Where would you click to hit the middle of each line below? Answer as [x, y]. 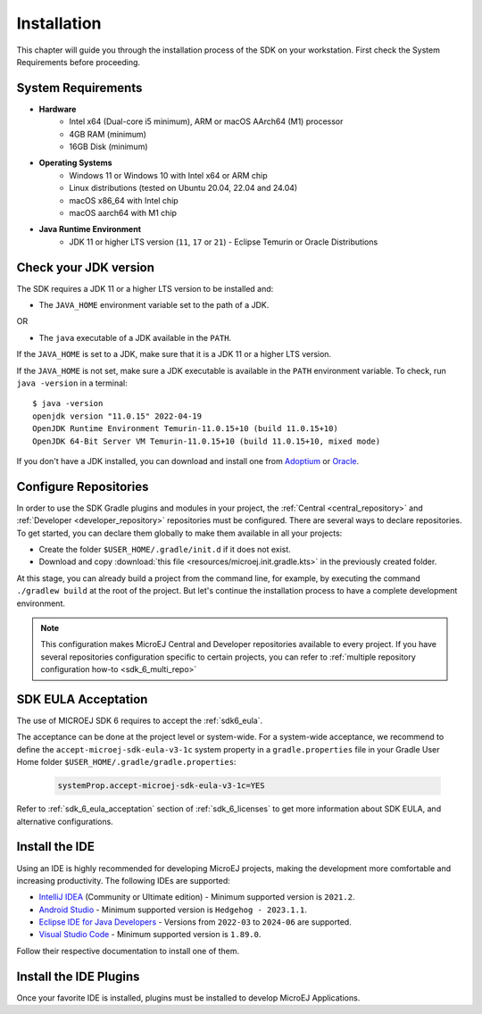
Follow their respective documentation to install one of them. [128, 951]
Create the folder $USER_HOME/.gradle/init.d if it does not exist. [165, 550]
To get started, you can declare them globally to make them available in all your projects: [179, 533]
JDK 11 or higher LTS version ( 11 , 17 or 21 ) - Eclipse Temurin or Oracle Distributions [224, 242]
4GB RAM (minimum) [108, 134]
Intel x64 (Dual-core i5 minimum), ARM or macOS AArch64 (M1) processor [206, 121]
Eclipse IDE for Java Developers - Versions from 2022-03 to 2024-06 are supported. [195, 922]
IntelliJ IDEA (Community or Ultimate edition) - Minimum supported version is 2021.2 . [197, 897]
